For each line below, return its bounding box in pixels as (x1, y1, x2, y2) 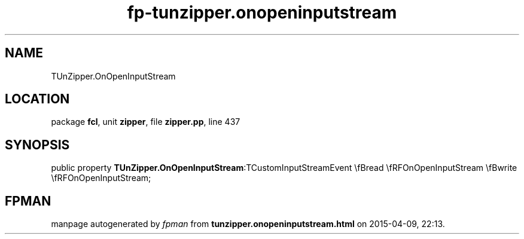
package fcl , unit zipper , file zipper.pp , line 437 (51, 117, 240, 127)
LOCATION (5, 91, 70, 107)
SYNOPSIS (5, 137, 70, 152)
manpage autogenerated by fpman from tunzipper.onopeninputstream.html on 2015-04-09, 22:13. (51, 219, 445, 229)
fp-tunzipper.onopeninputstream (127, 2, 397, 23)
